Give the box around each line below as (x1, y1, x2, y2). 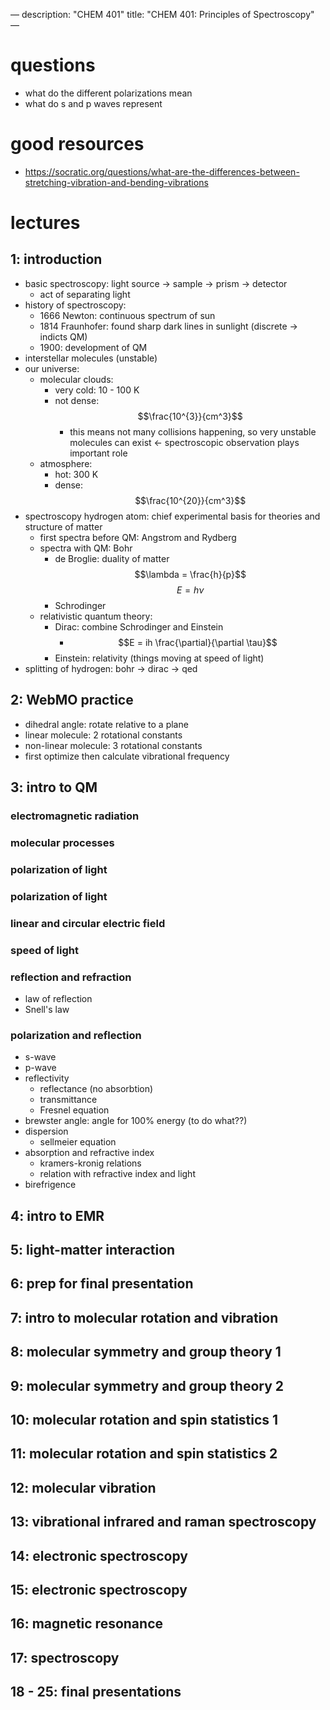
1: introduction (10, 251, 103, 268)
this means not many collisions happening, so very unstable (69, 425, 317, 438)
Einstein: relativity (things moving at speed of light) (54, 652, 265, 664)
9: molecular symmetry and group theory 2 (10, 1377, 285, 1394)
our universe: (24, 362, 80, 374)
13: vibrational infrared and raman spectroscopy (10, 1514, 317, 1531)
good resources (10, 133, 145, 156)
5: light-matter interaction (10, 1241, 176, 1258)
